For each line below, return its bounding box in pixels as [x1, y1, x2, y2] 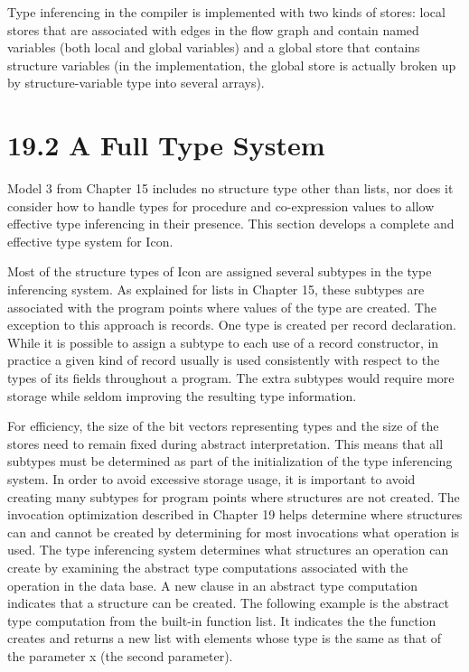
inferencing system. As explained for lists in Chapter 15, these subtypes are [7, 280, 425, 299]
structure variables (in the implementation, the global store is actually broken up [7, 55, 456, 74]
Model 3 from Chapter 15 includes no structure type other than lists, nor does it [7, 179, 454, 198]
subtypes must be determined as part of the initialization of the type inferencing [7, 452, 453, 471]
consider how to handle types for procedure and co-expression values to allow [7, 196, 435, 215]
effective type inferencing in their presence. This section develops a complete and [7, 214, 455, 233]
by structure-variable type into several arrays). [7, 73, 265, 92]
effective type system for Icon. [7, 231, 174, 250]
